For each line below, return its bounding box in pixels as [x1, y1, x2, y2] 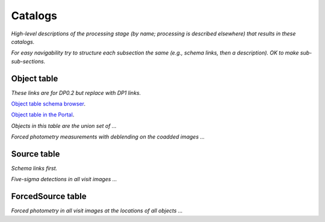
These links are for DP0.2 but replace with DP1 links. [11, 89, 141, 96]
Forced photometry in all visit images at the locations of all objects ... [11, 207, 183, 214]
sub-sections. [11, 58, 46, 65]
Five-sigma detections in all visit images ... [11, 176, 117, 183]
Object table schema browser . [11, 100, 86, 107]
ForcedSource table [11, 191, 87, 202]
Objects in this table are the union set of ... [11, 122, 117, 129]
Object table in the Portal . [11, 111, 75, 118]
